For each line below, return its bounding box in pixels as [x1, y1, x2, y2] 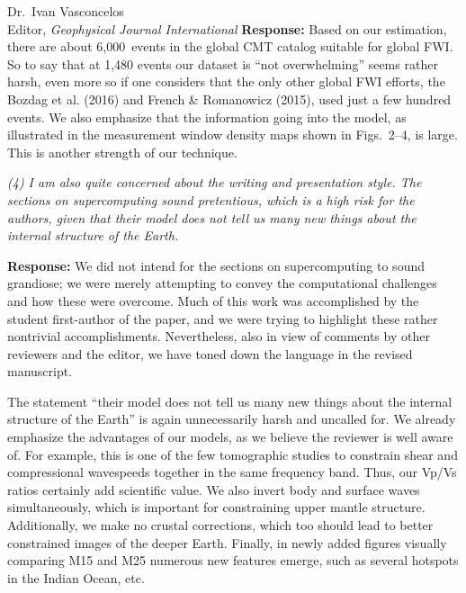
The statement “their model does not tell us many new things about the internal [7, 391, 453, 410]
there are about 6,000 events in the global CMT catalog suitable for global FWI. [7, 37, 453, 56]
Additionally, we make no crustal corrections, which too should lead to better [7, 516, 434, 535]
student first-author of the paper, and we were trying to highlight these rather [7, 309, 438, 328]
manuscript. [7, 362, 73, 381]
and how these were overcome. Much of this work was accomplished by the [7, 291, 419, 310]
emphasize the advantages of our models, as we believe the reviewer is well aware [7, 427, 453, 446]
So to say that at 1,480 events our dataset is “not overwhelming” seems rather [7, 54, 438, 73]
